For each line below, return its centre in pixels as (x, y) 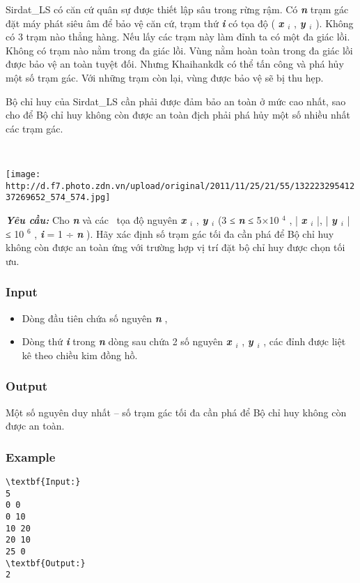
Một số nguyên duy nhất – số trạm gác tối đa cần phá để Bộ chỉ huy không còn (176, 412)
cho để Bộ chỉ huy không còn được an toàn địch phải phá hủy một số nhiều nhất (178, 115)
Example (31, 456)
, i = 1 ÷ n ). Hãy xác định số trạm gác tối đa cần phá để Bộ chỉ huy (184, 233)
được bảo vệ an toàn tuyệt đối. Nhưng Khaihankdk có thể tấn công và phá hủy (175, 64)
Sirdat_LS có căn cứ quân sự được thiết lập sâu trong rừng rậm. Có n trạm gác (177, 9)
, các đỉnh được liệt (305, 341)
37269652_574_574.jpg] (58, 198)
